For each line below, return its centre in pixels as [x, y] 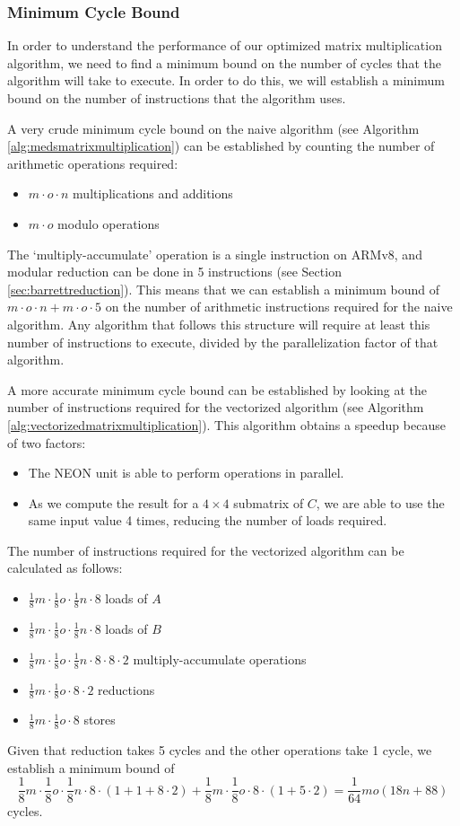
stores [100, 720]
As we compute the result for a [113, 502]
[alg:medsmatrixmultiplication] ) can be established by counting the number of [221, 146]
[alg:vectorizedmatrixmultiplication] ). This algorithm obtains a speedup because [226, 424]
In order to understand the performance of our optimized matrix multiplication [225, 45]
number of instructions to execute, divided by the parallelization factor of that [223, 342]
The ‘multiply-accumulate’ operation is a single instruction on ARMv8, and [215, 254]
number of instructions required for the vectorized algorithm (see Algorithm [216, 407]
